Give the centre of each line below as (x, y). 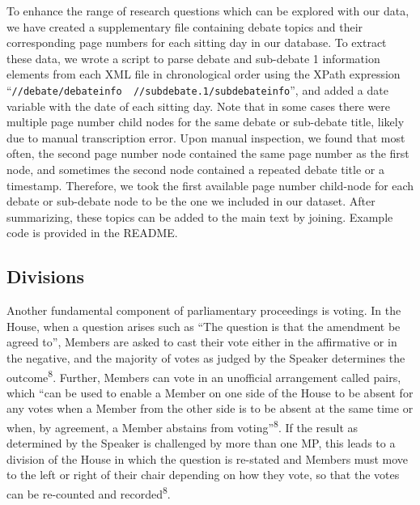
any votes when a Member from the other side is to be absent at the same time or (210, 408)
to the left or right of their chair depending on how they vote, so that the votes (203, 475)
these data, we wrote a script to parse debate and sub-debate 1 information (193, 58)
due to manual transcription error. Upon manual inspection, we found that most (206, 137)
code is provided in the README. (92, 233)
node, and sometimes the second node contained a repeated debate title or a (195, 169)
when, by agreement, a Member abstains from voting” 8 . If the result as (182, 426)
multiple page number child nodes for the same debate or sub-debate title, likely (206, 122)
